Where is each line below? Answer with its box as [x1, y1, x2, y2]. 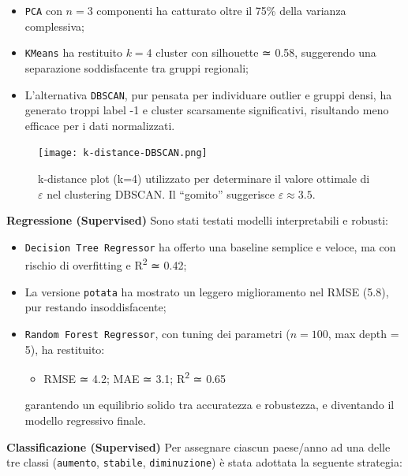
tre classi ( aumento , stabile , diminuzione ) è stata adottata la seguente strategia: [6, 454, 402, 470]
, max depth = [328, 325, 399, 341]
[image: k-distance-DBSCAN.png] [38, 147, 208, 159]
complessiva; [24, 17, 84, 34]
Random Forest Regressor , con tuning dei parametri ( [24, 325, 290, 341]
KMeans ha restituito [24, 44, 122, 61]
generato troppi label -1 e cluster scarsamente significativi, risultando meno [24, 102, 389, 118]
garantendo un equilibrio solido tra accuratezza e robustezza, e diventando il [24, 396, 395, 413]
